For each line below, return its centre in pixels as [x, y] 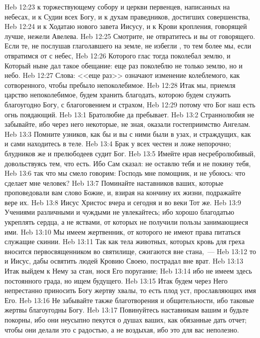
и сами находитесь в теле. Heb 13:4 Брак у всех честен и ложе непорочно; [118, 144]
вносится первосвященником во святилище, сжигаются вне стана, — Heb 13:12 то [130, 251]
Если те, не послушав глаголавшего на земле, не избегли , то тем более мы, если [128, 46]
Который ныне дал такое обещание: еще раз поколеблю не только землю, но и [124, 65]
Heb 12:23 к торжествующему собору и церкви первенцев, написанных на [117, 6]
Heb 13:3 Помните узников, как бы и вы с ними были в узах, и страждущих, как [128, 134]
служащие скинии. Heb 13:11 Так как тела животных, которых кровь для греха [125, 241]
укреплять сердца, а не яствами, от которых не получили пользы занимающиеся [127, 222]
